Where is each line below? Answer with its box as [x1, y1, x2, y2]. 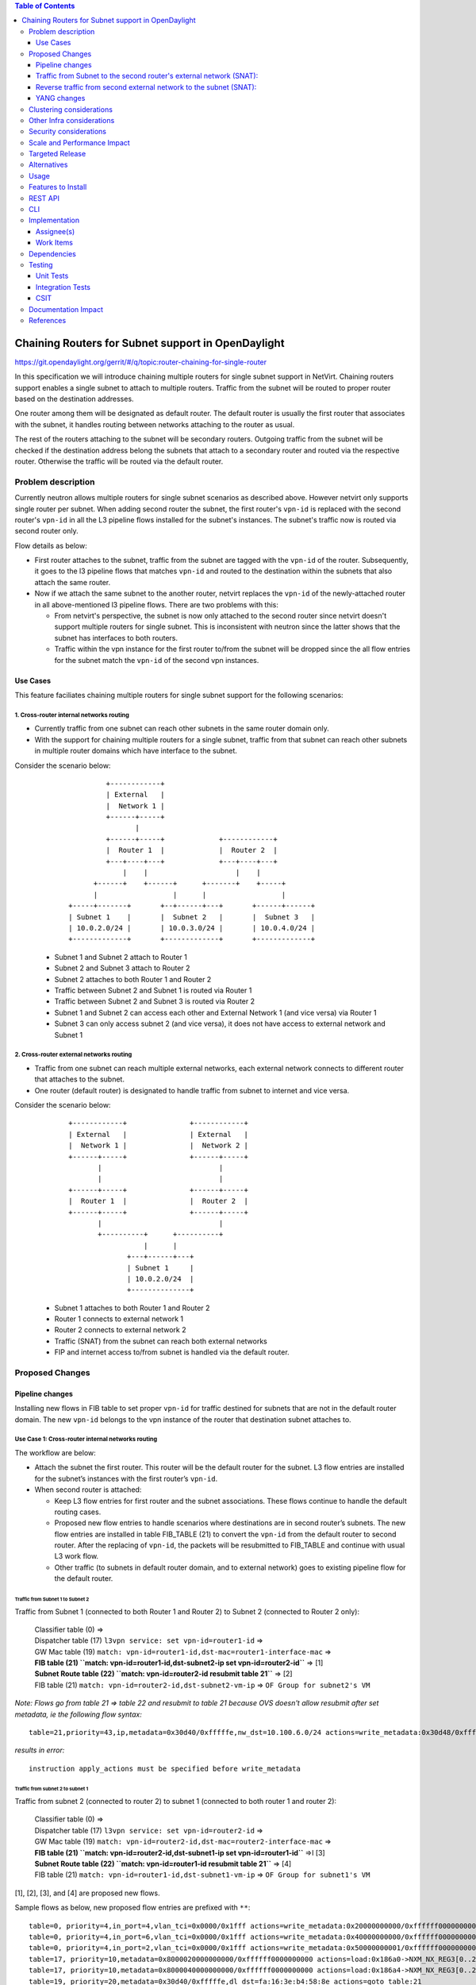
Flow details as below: [14, 541, 87, 550]
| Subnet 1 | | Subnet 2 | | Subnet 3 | [68, 912, 316, 921]
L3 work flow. [54, 1551, 99, 1561]
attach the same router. [34, 577, 111, 587]
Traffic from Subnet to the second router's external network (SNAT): [36, 71, 259, 81]
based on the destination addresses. [14, 394, 134, 404]
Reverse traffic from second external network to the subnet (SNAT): [36, 82, 257, 91]
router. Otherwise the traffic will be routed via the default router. [14, 457, 224, 466]
